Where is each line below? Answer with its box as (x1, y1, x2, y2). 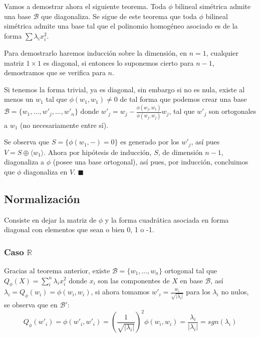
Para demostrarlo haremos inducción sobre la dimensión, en (4, 47, 187, 58)
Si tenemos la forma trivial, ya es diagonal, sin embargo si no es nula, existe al (4, 84, 245, 94)
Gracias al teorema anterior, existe (4, 265, 110, 275)
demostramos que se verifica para (4, 67, 106, 78)
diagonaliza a (4, 156, 45, 167)
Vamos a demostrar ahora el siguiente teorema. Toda (4, 1, 166, 11)
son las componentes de (98, 275, 170, 285)
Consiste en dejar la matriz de (4, 214, 97, 225)
